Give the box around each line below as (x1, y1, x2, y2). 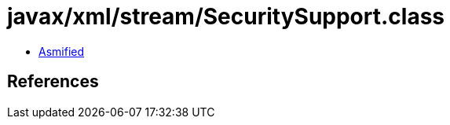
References (7, 72, 99, 92)
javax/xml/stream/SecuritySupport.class (7, 3, 445, 30)
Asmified (38, 44, 85, 58)
